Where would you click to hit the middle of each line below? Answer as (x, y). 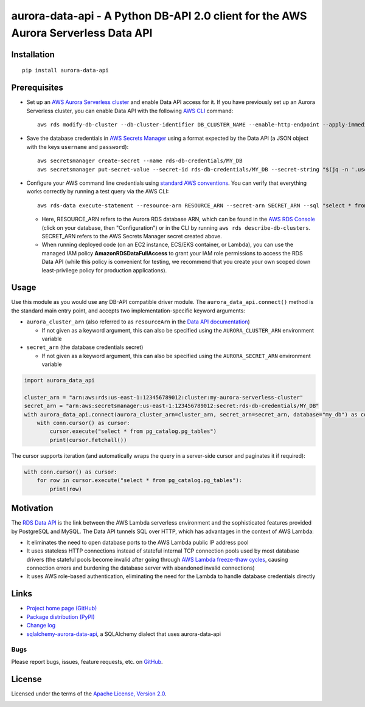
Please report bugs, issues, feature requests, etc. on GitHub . (87, 661)
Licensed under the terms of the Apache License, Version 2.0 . (89, 694)
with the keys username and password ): (78, 147)
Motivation (32, 509)
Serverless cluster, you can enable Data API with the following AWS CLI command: (130, 111)
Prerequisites (37, 88)
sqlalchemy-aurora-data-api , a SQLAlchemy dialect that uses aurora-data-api (124, 634)
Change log (41, 626)
